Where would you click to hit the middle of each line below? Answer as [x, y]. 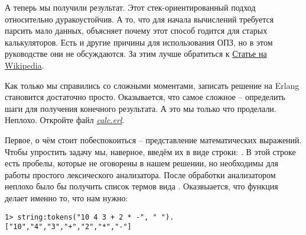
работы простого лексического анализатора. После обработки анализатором [140, 174]
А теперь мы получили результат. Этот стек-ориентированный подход [130, 7]
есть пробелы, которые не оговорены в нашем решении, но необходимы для [142, 163]
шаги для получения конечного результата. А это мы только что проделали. [141, 108]
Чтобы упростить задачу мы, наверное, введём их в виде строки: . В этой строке [150, 151]
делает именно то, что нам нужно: [66, 197]
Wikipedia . [25, 65]
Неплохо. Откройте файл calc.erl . [65, 120]
